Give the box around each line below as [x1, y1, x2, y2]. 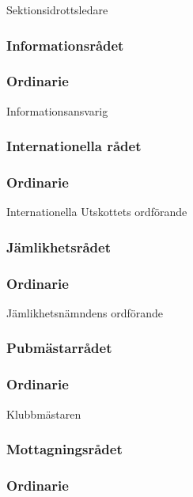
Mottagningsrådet [6, 439, 123, 459]
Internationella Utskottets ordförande [6, 203, 187, 220]
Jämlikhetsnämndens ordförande [6, 304, 164, 321]
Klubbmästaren [6, 405, 81, 422]
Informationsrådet [6, 35, 124, 55]
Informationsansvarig [6, 102, 108, 119]
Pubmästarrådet [6, 338, 112, 358]
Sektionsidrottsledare [6, 2, 108, 17]
